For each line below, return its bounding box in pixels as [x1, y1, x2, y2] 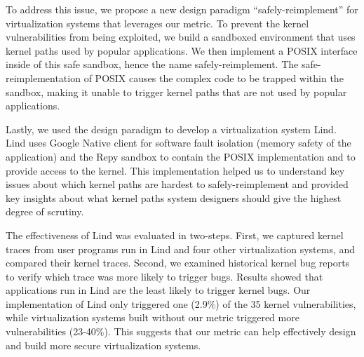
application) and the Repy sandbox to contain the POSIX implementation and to [6, 149, 356, 163]
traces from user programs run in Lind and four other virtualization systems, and [6, 241, 356, 256]
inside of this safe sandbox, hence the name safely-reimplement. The [6, 57, 299, 72]
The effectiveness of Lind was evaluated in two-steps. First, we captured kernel [6, 227, 344, 242]
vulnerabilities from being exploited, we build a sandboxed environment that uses [6, 29, 356, 44]
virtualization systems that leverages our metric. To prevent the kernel [6, 15, 309, 30]
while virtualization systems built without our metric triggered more [6, 310, 299, 325]
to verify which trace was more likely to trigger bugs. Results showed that [6, 269, 323, 283]
